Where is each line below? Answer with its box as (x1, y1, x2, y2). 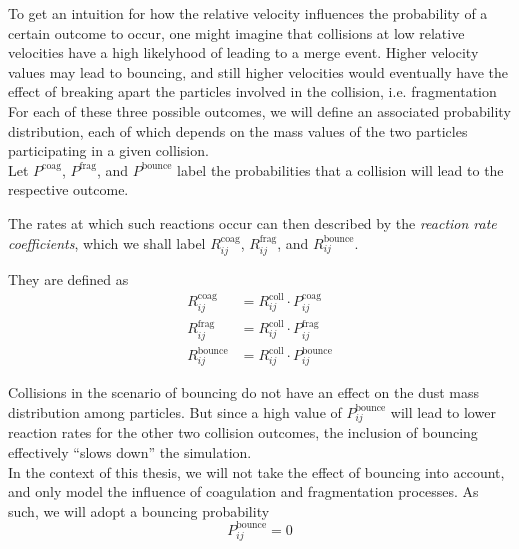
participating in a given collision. (8, 140, 209, 161)
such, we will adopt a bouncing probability (8, 500, 270, 521)
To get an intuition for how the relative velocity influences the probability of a (8, 3, 488, 23)
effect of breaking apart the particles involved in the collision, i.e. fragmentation (8, 81, 497, 102)
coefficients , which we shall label (8, 232, 206, 253)
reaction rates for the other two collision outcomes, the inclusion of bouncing (8, 422, 478, 443)
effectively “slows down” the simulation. (8, 441, 252, 462)
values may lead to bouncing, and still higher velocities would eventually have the (8, 61, 508, 82)
